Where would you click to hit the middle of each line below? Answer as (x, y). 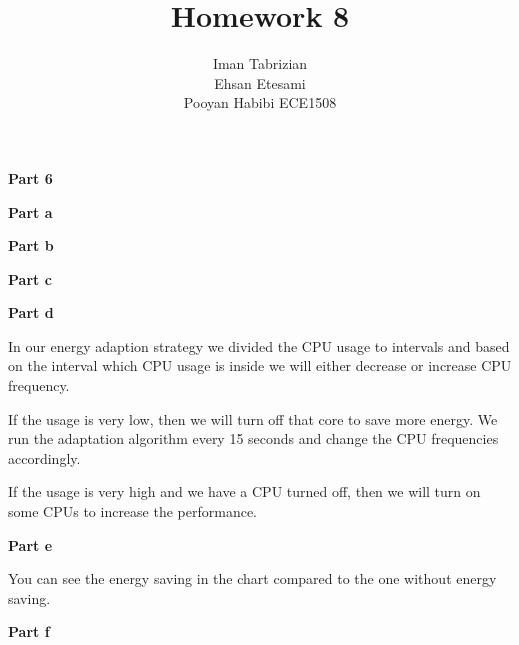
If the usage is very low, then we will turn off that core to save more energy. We (253, 418)
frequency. (39, 385)
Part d (31, 312)
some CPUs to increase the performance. (133, 511)
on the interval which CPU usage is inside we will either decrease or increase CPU (260, 365)
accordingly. (44, 457)
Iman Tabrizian (260, 63)
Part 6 (30, 177)
